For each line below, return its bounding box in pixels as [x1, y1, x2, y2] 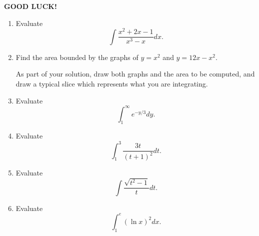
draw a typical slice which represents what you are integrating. [15, 78, 208, 88]
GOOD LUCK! [4, 1, 57, 11]
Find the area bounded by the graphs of [15, 51, 138, 62]
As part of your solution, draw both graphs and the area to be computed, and [15, 68, 255, 79]
